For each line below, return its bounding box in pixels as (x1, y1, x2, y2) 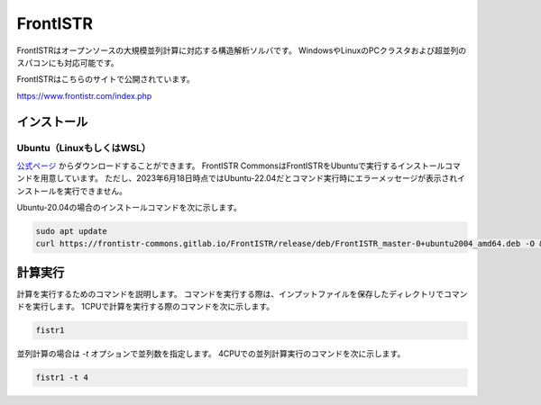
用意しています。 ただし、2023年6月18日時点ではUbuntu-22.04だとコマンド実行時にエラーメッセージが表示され (40, 173, 458, 184)
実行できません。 (63, 185, 128, 196)
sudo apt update (35, 226, 108, 237)
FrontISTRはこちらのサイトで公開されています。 (16, 74, 196, 85)
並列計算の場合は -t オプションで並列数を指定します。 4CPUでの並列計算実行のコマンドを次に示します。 (16, 348, 406, 359)
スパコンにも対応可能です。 (16, 57, 119, 67)
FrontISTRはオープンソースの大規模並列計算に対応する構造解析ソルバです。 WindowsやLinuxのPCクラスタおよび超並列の (16, 45, 467, 56)
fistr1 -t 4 (35, 373, 89, 382)
